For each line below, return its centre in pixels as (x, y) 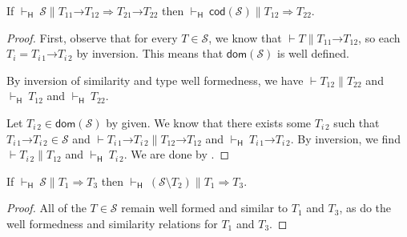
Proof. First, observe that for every (92, 37)
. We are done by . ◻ (177, 154)
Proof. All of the (46, 208)
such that (357, 122)
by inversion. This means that (150, 53)
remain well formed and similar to (205, 208)
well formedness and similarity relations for (112, 223)
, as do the (365, 208)
